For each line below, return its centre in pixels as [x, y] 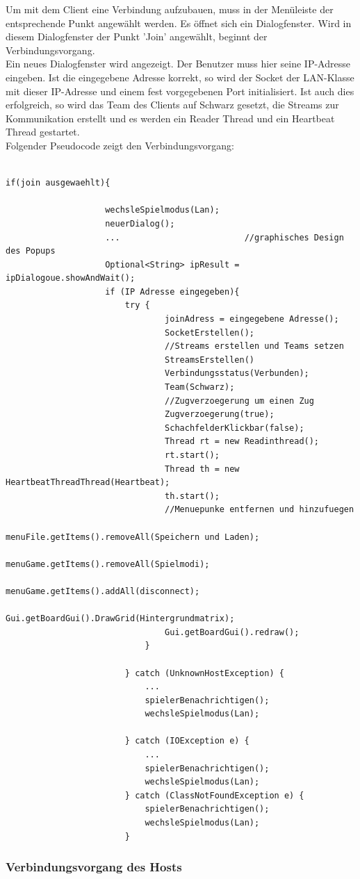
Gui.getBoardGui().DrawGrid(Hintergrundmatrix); [120, 619]
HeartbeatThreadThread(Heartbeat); [88, 483]
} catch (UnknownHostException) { [204, 673]
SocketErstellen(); [210, 332]
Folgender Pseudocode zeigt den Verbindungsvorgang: [120, 145]
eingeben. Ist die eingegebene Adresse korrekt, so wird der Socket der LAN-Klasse [180, 77]
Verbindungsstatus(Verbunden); [237, 373]
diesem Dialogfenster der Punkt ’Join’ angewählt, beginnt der [137, 36]
